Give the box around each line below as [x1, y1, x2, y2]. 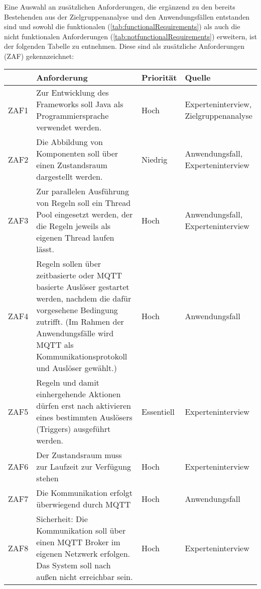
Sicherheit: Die [36, 513, 88, 525]
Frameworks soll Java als [36, 98, 123, 110]
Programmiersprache [36, 110, 109, 122]
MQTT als [36, 339, 74, 351]
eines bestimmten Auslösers [36, 411, 133, 423]
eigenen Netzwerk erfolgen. [36, 548, 130, 560]
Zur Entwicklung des [36, 87, 109, 99]
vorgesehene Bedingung [36, 304, 118, 316]
